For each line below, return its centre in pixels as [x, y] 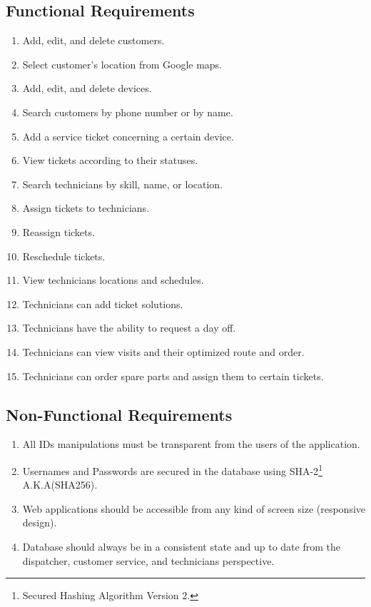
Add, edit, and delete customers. [93, 40]
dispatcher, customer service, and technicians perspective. [148, 560]
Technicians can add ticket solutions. [103, 303]
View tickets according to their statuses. [110, 160]
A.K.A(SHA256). [60, 485]
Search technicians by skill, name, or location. [123, 184]
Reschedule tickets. [64, 256]
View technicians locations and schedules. [113, 280]
